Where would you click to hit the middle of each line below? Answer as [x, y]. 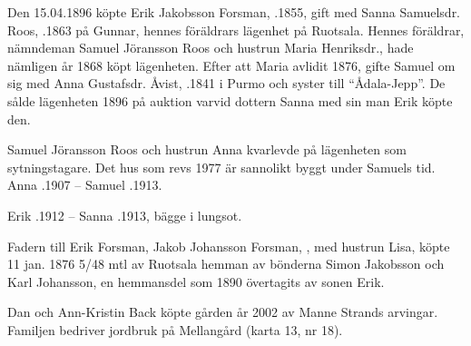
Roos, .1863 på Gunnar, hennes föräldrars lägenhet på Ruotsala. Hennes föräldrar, [236, 30]
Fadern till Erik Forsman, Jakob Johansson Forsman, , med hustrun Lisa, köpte [229, 246]
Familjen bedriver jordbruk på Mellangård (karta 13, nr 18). [175, 329]
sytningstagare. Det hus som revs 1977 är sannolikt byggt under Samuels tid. [221, 167]
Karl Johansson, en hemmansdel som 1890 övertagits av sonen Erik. [196, 281]
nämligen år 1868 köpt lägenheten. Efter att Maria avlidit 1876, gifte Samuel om [231, 65]
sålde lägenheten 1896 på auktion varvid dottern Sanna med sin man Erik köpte [230, 100]
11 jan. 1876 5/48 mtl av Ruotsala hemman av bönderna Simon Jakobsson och [226, 264]
